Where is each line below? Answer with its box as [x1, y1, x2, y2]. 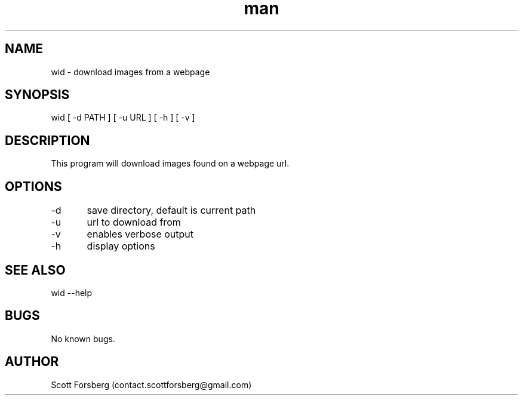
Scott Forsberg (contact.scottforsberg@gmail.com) [51, 379, 252, 390]
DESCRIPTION [5, 133, 90, 148]
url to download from [87, 216, 181, 229]
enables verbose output [87, 228, 194, 241]
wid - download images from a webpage [51, 66, 210, 77]
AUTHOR [5, 354, 59, 370]
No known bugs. [51, 333, 115, 344]
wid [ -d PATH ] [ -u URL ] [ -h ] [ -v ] [51, 112, 195, 123]
